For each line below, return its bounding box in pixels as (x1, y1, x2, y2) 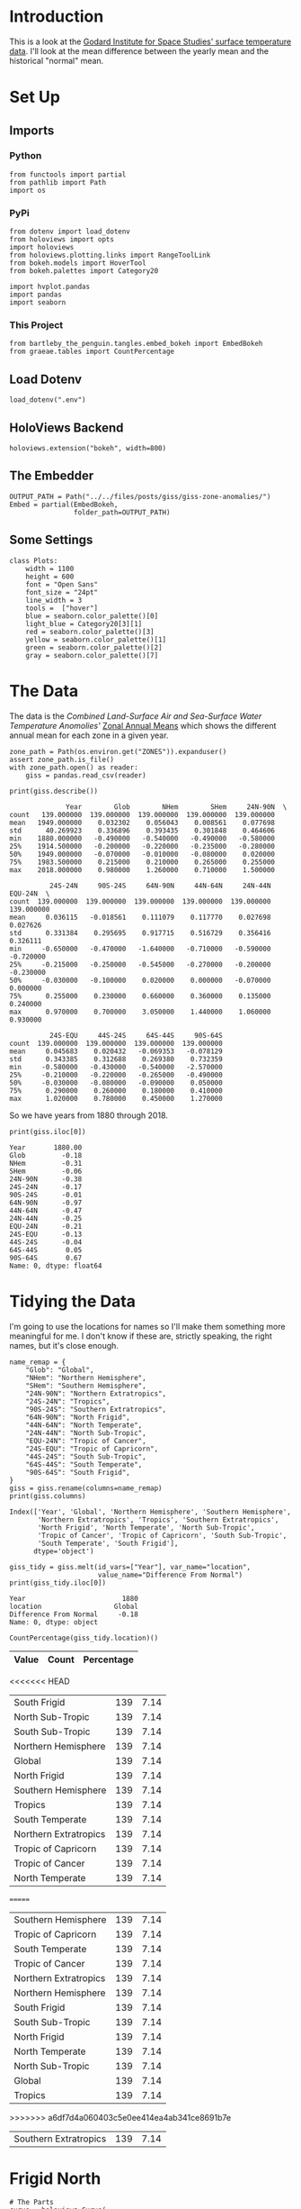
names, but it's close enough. (9, 1340, 120, 1350)
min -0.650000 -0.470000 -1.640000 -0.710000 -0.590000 (9, 944, 271, 953)
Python (9, 150, 42, 162)
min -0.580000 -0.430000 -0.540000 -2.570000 (9, 1062, 223, 1071)
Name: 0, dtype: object (9, 1617, 99, 1627)
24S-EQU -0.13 (9, 1230, 83, 1239)
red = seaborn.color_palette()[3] (25, 627, 155, 636)
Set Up (9, 87, 61, 107)
